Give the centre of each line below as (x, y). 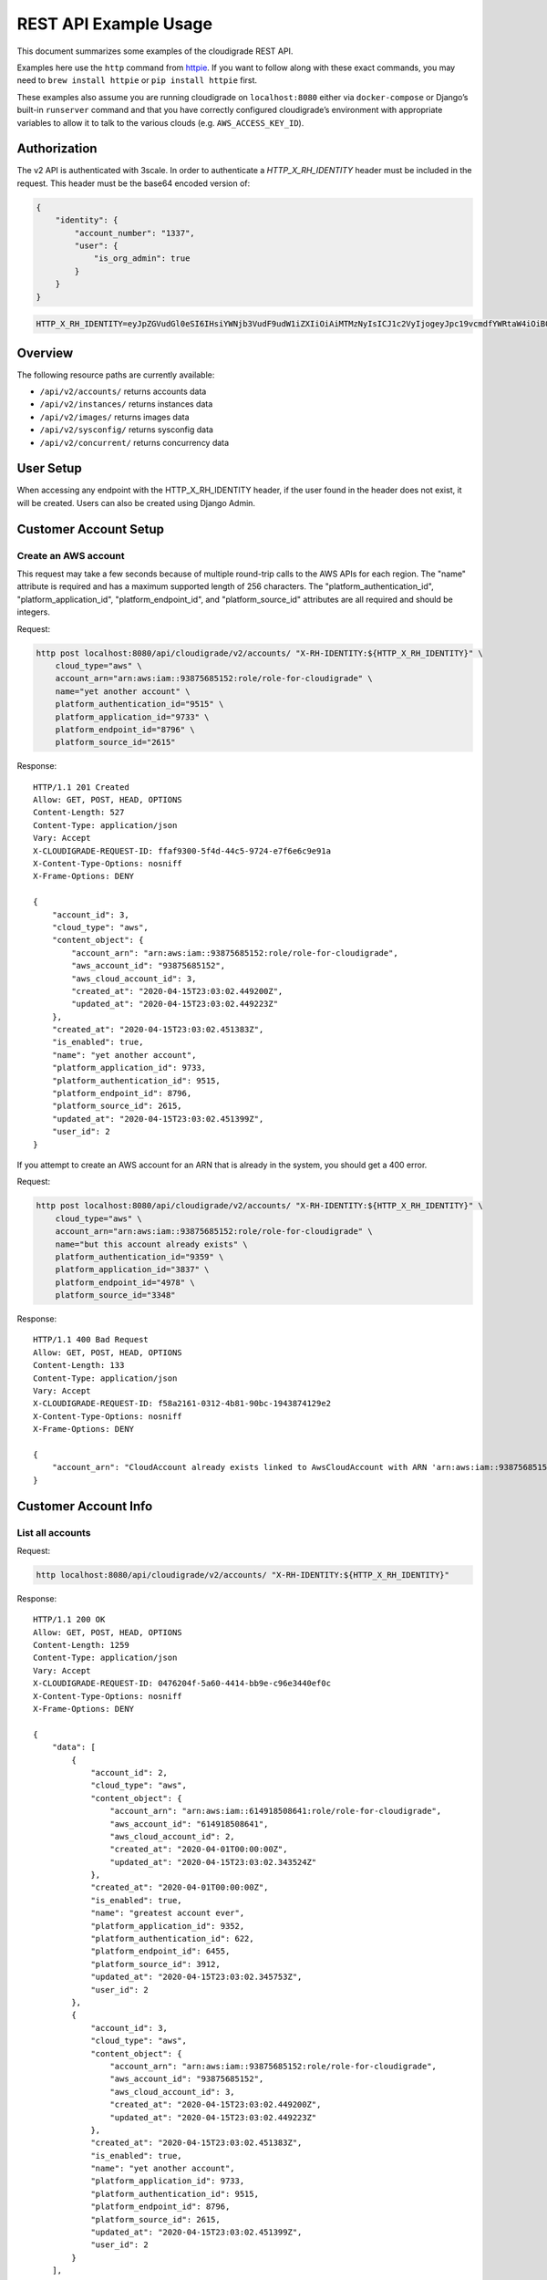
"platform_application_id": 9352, (168, 1926)
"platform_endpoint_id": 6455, (160, 1951)
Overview (45, 352)
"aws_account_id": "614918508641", (189, 1824)
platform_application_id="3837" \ (132, 1270)
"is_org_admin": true (142, 259)
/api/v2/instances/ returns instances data (126, 404)
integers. (33, 612)
